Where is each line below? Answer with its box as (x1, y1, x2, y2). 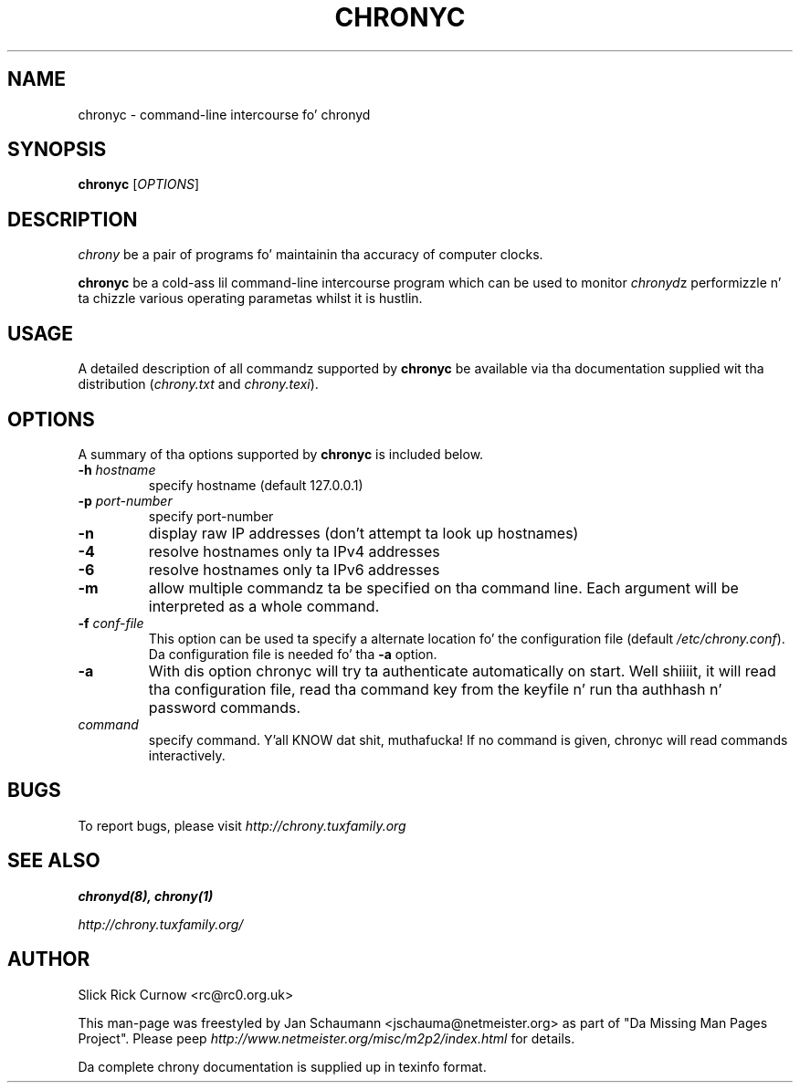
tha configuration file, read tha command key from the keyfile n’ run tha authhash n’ (148, 679, 722, 698)
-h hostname (78, 461, 156, 477)
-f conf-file (78, 614, 144, 631)
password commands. (148, 697, 301, 717)
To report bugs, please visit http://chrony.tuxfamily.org (78, 817, 406, 833)
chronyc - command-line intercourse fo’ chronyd (78, 106, 371, 122)
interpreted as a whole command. (148, 596, 380, 615)
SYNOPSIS (7, 138, 107, 162)
